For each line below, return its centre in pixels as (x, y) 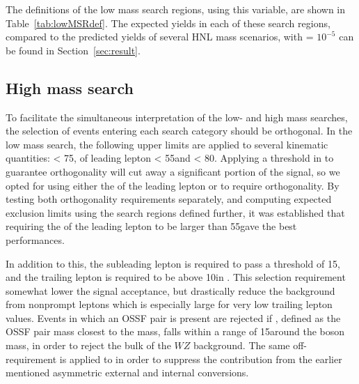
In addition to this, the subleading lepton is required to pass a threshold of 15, (173, 263)
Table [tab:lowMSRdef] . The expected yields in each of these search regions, (168, 23)
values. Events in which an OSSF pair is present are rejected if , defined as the (173, 317)
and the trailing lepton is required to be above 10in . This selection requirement (176, 277)
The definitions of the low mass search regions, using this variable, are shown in (176, 9)
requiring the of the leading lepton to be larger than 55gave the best (151, 226)
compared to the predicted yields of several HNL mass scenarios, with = (160, 37)
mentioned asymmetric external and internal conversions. (127, 373)
